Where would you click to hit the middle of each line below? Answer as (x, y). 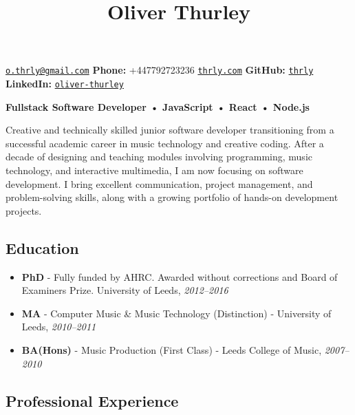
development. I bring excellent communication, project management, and (159, 183)
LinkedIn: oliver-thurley (65, 84)
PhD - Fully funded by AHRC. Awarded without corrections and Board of (180, 276)
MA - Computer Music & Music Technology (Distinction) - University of (176, 313)
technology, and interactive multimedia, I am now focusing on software (154, 170)
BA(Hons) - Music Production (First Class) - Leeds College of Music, (172, 350)
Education (42, 247)
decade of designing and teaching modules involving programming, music (159, 157)
